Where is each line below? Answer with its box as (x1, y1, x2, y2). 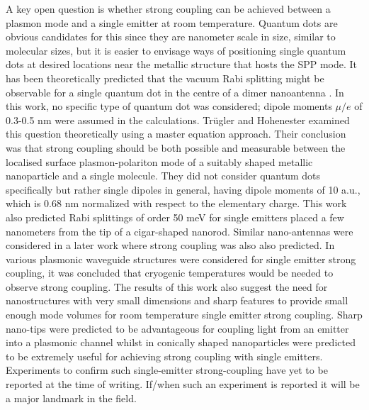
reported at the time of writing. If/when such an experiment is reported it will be (6, 377, 360, 392)
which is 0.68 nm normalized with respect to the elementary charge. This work (6, 196, 347, 211)
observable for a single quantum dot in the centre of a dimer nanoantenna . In (6, 84, 344, 99)
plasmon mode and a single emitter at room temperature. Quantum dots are (6, 15, 338, 30)
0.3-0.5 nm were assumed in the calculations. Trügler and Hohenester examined (6, 112, 350, 127)
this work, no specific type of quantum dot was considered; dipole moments (6, 99, 332, 113)
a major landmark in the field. (6, 390, 137, 405)
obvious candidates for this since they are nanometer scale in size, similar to (6, 29, 336, 44)
